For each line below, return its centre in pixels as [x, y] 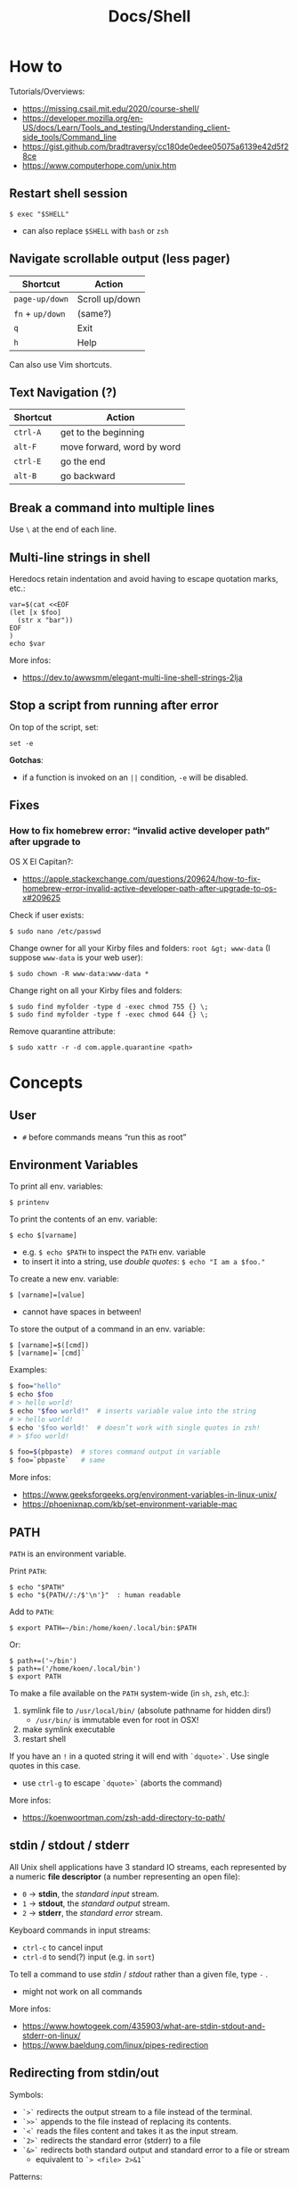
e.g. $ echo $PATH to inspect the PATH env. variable [114, 1252]
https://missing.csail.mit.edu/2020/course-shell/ [111, 108]
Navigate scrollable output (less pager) [120, 259]
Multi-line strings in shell [80, 557]
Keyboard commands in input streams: [80, 1930]
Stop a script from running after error [114, 705]
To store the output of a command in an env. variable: [107, 1329]
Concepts [46, 1082]
